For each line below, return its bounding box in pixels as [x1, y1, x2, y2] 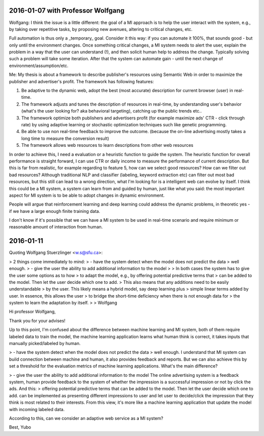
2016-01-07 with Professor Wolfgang [9, 6, 125, 15]
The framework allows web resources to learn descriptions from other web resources [21, 142, 194, 148]
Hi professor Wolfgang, [9, 309, 56, 315]
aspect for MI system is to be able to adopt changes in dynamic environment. [9, 192, 165, 198]
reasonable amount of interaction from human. [9, 224, 103, 230]
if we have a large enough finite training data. [9, 208, 100, 214]
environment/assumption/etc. [9, 63, 68, 69]
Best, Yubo [9, 424, 31, 430]
